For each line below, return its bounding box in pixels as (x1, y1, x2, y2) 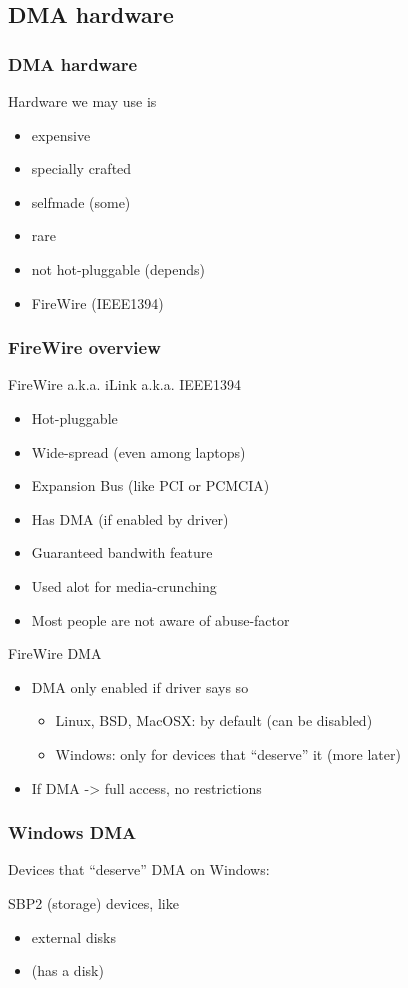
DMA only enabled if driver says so (31, 676, 249, 697)
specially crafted (31, 158, 132, 179)
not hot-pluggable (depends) (31, 258, 205, 279)
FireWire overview (8, 335, 161, 360)
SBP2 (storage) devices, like (8, 892, 179, 913)
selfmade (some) (31, 191, 131, 212)
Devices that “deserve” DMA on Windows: (8, 859, 270, 880)
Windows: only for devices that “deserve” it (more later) (55, 743, 401, 764)
